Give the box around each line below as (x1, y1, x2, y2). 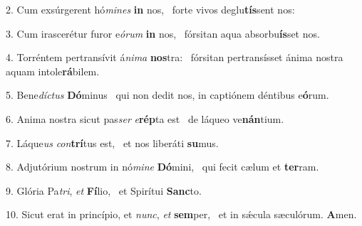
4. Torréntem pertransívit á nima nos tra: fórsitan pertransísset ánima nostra (6, 50, 343, 65)
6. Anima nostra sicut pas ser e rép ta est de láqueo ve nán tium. (6, 111, 284, 126)
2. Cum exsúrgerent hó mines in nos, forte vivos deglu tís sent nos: (6, 2, 295, 16)
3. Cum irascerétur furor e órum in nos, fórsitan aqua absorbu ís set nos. (6, 26, 320, 41)
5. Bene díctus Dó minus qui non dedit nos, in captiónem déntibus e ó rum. (6, 87, 329, 102)
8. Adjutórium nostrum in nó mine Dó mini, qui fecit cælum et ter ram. (6, 159, 319, 174)
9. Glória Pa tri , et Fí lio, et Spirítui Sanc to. (6, 183, 202, 198)
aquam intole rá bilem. (6, 63, 100, 78)
